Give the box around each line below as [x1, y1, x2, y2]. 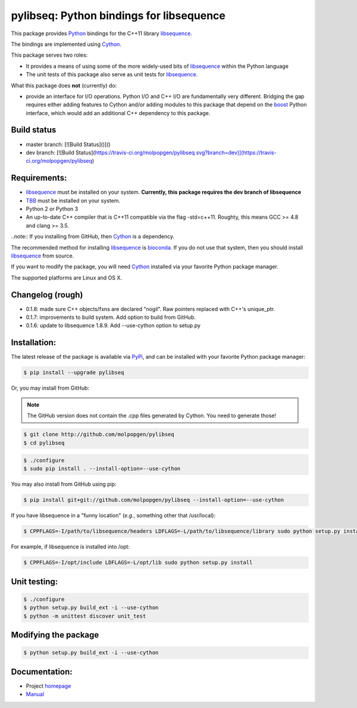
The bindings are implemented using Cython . [11, 41, 122, 48]
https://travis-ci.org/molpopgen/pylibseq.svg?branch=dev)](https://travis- [95, 149, 277, 156]
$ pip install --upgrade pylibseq [23, 369, 124, 376]
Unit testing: [11, 576, 58, 586]
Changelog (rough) [11, 290, 83, 300]
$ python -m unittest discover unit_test [23, 613, 146, 619]
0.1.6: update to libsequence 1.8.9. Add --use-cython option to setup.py [26, 322, 201, 329]
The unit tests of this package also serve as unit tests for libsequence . [26, 71, 198, 78]
